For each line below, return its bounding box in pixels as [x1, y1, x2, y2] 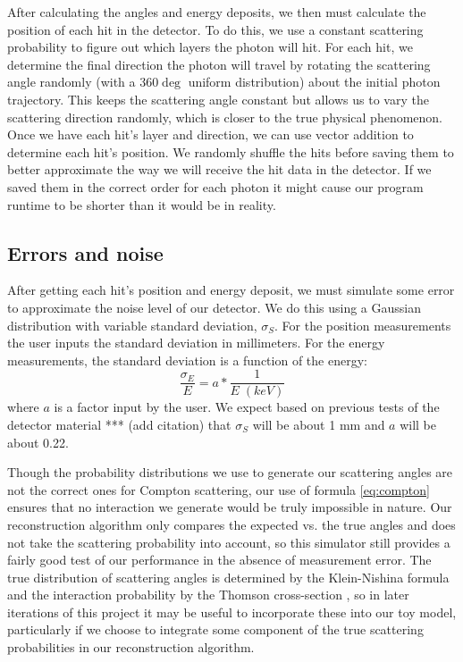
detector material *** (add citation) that [7, 415, 231, 433]
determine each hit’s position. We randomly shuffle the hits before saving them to [7, 142, 454, 161]
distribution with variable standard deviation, [7, 315, 257, 334]
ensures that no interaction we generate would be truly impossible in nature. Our [7, 498, 452, 516]
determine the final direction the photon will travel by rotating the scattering [7, 54, 431, 73]
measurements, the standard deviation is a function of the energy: [7, 350, 367, 369]
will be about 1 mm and [252, 415, 385, 433]
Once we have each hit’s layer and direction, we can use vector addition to [7, 125, 414, 144]
